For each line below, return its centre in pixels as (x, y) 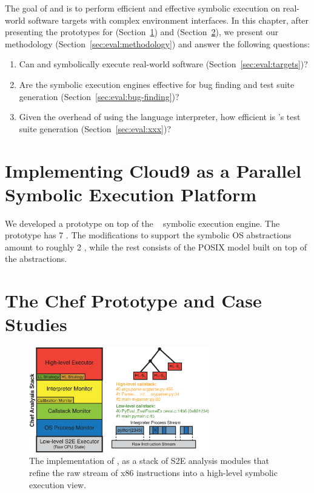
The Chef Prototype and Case (133, 300)
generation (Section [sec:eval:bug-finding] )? (99, 96)
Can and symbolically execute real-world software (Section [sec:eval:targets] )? (163, 64)
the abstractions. (36, 259)
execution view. (58, 484)
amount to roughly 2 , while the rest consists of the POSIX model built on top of (156, 246)
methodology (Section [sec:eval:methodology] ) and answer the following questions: (158, 43)
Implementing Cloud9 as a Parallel (153, 170)
